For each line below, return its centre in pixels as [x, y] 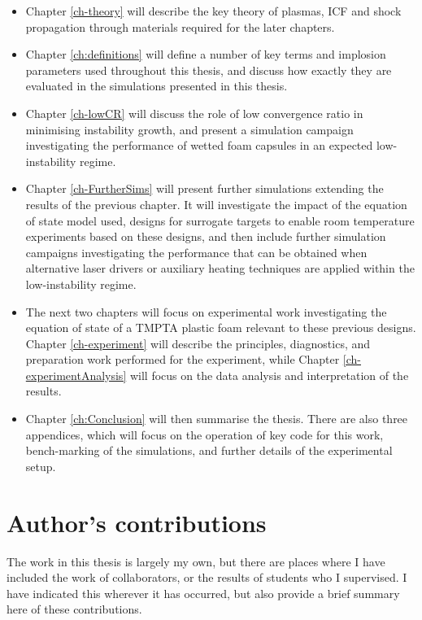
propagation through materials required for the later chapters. [180, 26]
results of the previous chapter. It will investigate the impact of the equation [216, 204]
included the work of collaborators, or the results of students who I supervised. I [207, 577]
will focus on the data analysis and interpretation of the [269, 375]
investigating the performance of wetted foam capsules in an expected [199, 145]
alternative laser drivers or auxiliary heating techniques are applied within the [220, 268]
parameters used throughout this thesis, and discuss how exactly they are [209, 70]
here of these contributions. [74, 609]
